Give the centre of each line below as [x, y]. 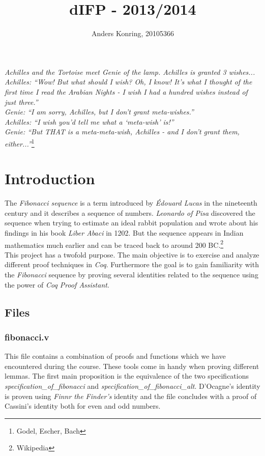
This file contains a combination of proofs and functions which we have [115, 356]
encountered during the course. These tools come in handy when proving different [132, 366]
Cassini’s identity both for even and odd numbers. [83, 406]
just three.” [21, 102]
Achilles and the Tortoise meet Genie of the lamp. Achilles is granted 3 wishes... [130, 72]
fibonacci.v [27, 337]
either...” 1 [20, 142]
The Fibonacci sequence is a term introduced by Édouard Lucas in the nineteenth [131, 203]
